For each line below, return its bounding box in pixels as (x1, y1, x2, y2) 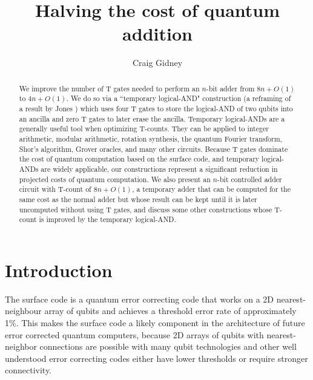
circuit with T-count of (19, 184, 91, 194)
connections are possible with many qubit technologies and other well (39, 340, 297, 353)
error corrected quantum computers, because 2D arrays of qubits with (5, 328, 264, 341)
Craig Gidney (132, 56, 183, 69)
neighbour (5, 304, 42, 317)
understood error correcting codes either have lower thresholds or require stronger (5, 352, 308, 364)
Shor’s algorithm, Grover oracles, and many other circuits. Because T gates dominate (19, 143, 288, 154)
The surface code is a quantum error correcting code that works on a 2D (5, 292, 274, 305)
